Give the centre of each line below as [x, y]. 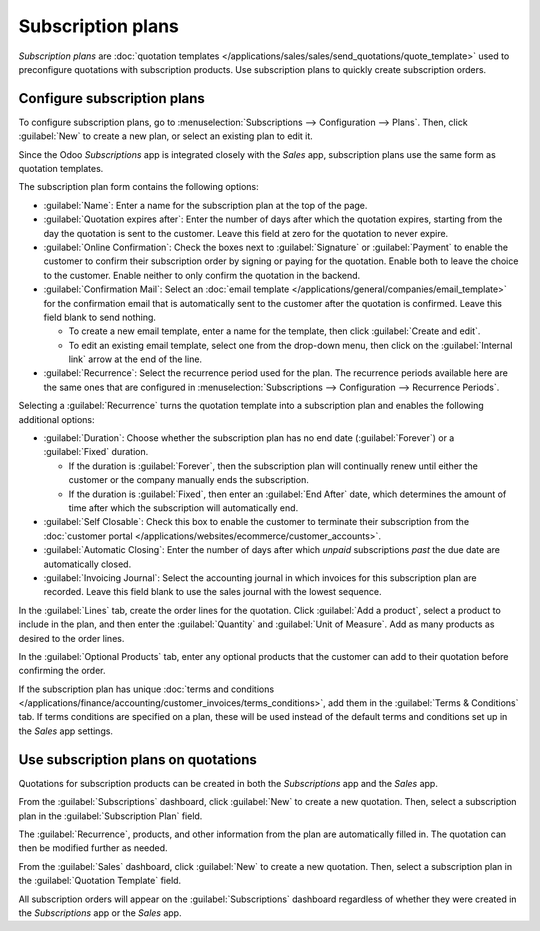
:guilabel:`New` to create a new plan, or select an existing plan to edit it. [166, 136]
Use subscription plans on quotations [137, 759]
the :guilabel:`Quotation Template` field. [100, 881]
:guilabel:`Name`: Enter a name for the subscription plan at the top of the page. [205, 205]
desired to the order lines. [71, 638]
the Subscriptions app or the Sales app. [100, 912]
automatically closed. [87, 564]
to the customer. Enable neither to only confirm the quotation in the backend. [202, 275]
